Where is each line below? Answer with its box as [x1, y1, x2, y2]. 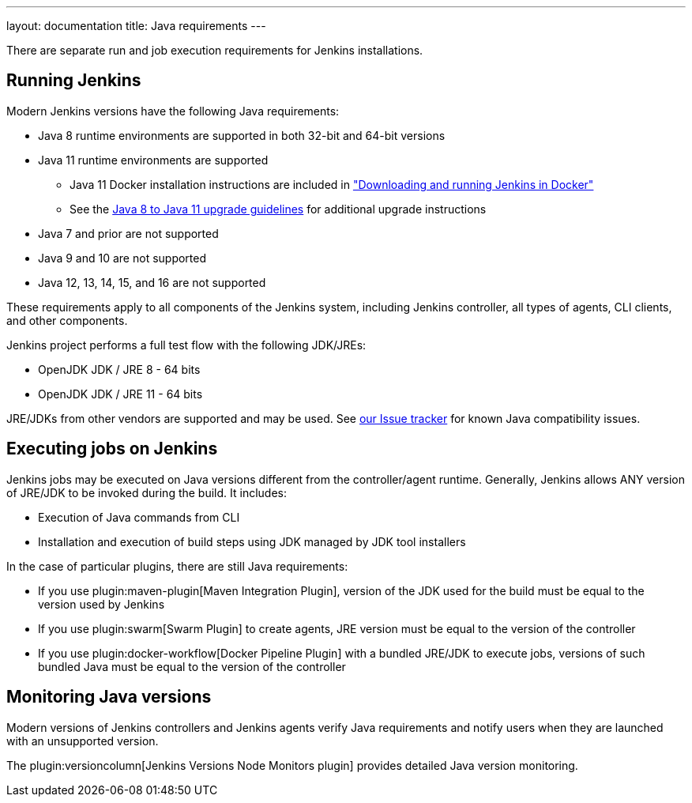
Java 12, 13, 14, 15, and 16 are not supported [38, 275, 266, 289]
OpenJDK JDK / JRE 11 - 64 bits [38, 386, 203, 401]
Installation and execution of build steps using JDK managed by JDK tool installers [38, 534, 466, 549]
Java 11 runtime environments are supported [38, 153, 269, 167]
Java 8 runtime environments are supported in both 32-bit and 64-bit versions [38, 128, 446, 142]
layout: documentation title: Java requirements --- [6, 19, 266, 32]
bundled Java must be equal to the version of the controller [38, 659, 346, 673]
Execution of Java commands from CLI [38, 510, 240, 524]
